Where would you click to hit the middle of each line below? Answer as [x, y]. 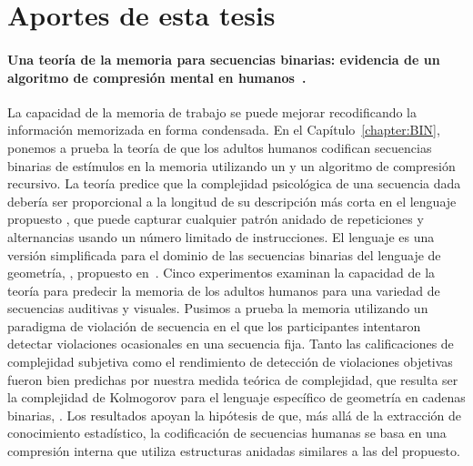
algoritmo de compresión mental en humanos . [157, 77]
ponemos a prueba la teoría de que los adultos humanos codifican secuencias [220, 147]
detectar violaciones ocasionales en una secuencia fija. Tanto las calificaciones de [231, 344]
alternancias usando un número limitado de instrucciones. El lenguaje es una [221, 236]
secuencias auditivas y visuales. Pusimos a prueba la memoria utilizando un [218, 308]
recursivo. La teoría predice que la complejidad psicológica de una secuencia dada [234, 183]
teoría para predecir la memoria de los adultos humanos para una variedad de [224, 290]
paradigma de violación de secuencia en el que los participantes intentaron [214, 325]
